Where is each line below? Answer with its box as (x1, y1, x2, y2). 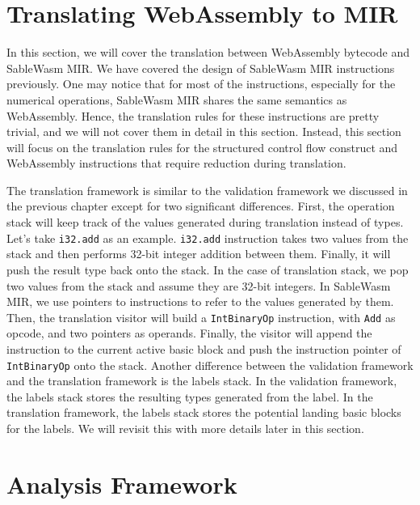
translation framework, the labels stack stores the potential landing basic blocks (6, 404, 401, 421)
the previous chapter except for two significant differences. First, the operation (6, 197, 395, 214)
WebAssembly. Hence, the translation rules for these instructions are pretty (6, 107, 380, 124)
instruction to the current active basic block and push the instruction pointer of (6, 340, 401, 357)
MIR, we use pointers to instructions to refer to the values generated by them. (6, 293, 394, 310)
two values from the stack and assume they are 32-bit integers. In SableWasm (6, 277, 391, 294)
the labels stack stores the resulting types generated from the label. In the (6, 388, 373, 405)
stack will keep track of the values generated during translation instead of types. (6, 214, 404, 231)
